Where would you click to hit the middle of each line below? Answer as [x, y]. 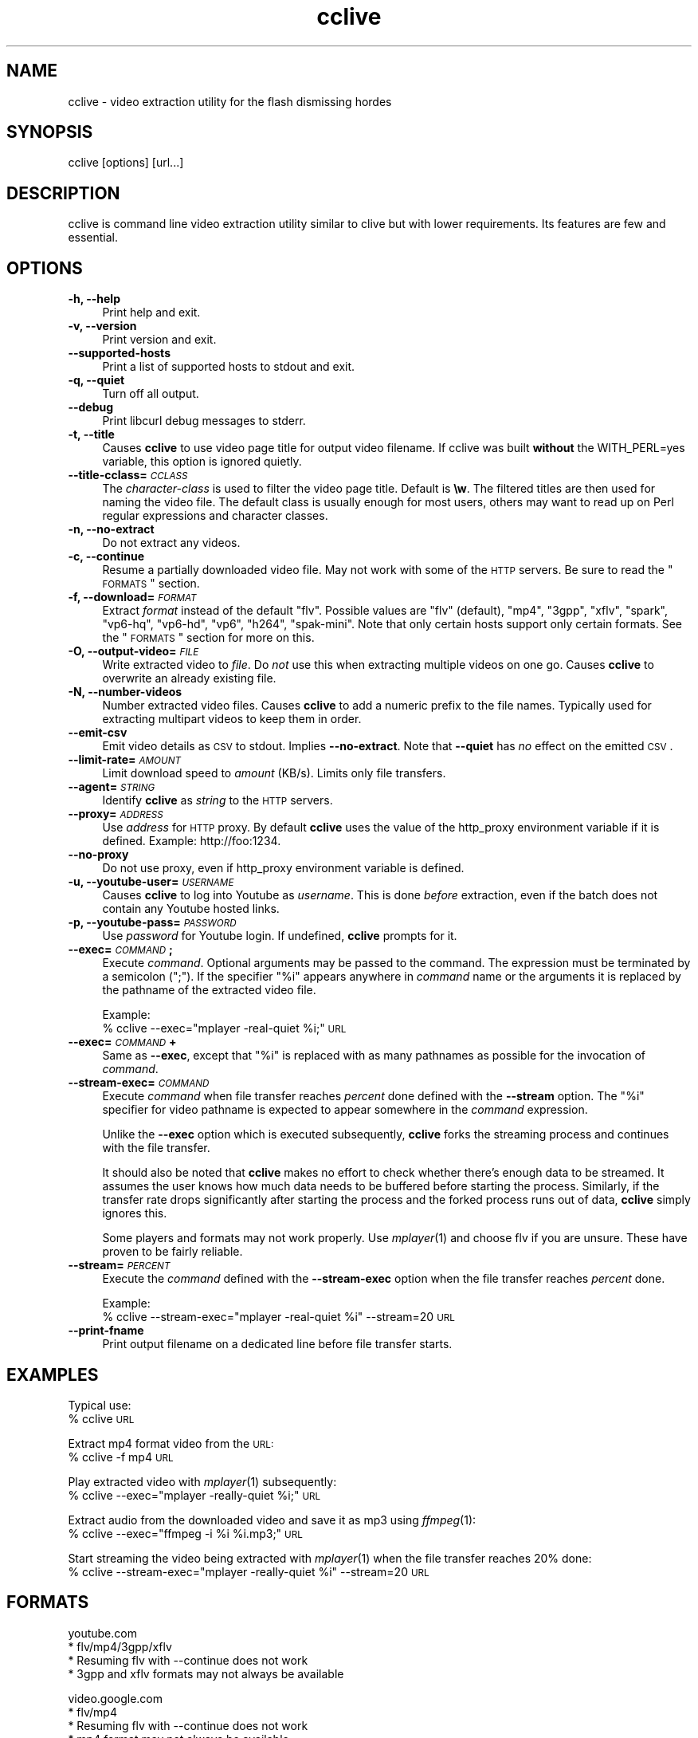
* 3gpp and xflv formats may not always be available [206, 1673]
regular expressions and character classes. [215, 516]
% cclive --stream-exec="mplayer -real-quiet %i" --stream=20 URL [278, 1317]
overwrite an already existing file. [189, 678]
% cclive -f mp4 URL [121, 1457]
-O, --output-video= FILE [133, 651]
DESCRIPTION [63, 193]
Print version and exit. [159, 340]
